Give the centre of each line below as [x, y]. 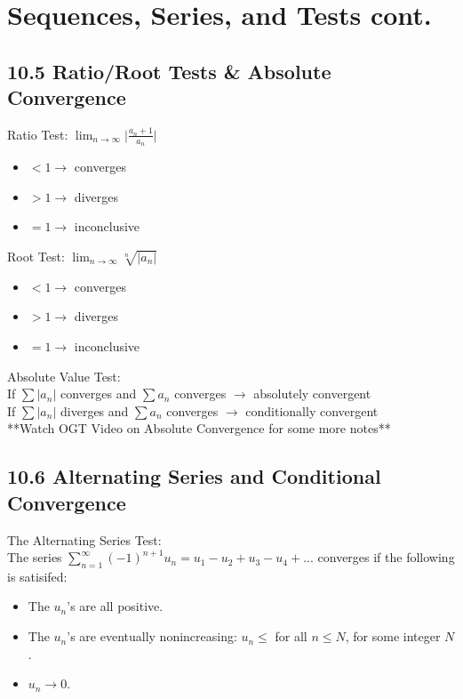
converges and [99, 394]
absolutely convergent [312, 394]
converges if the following [386, 557]
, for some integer [393, 636]
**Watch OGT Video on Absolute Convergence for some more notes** [199, 428]
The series [35, 557]
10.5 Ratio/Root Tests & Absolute [169, 71]
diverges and [95, 410]
